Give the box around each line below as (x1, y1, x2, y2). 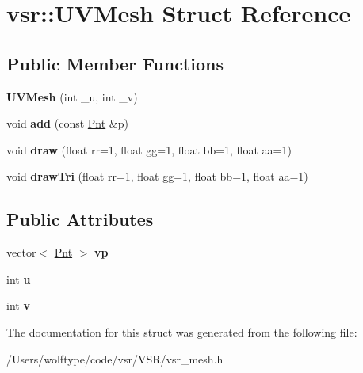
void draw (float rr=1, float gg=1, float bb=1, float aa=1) (6, 141, 292, 158)
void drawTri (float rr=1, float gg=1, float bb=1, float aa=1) (6, 168, 308, 185)
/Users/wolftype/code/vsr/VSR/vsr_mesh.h (6, 350, 224, 367)
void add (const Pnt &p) (6, 115, 128, 131)
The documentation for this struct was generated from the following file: (6, 323, 357, 340)
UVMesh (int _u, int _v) (6, 88, 138, 105)
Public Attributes (6, 207, 154, 231)
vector (6, 244, 36, 261)
